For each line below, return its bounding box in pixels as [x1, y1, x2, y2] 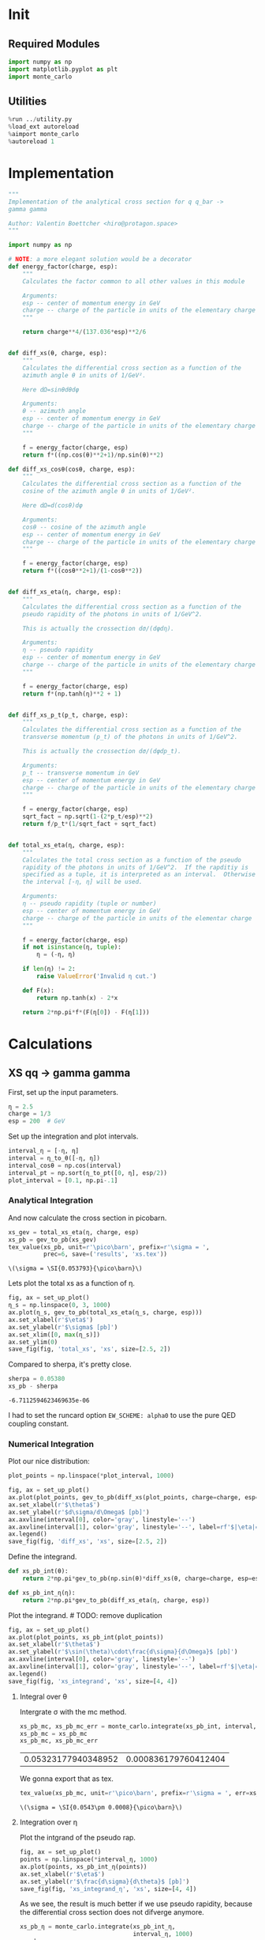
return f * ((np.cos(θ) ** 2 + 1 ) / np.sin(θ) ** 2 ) [22, 451, 164, 459]
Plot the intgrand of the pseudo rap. [19, 1833, 136, 1843]
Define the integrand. [8, 1552, 77, 1562]
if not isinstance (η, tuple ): [22, 943, 122, 951]
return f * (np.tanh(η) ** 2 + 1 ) [22, 690, 122, 698]
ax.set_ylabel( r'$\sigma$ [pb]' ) [8, 1323, 118, 1331]
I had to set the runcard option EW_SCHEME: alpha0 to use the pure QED [8, 1411, 237, 1420]
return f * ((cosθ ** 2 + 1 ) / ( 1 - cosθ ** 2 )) [22, 567, 144, 575]
